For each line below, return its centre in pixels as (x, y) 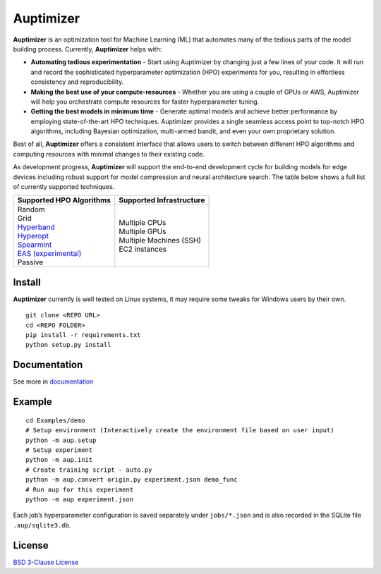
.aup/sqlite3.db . (42, 525)
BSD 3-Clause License (46, 562)
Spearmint (35, 245)
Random (31, 209)
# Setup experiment (59, 450)
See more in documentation (53, 381)
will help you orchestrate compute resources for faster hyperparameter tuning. (145, 102)
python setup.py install (68, 345)
